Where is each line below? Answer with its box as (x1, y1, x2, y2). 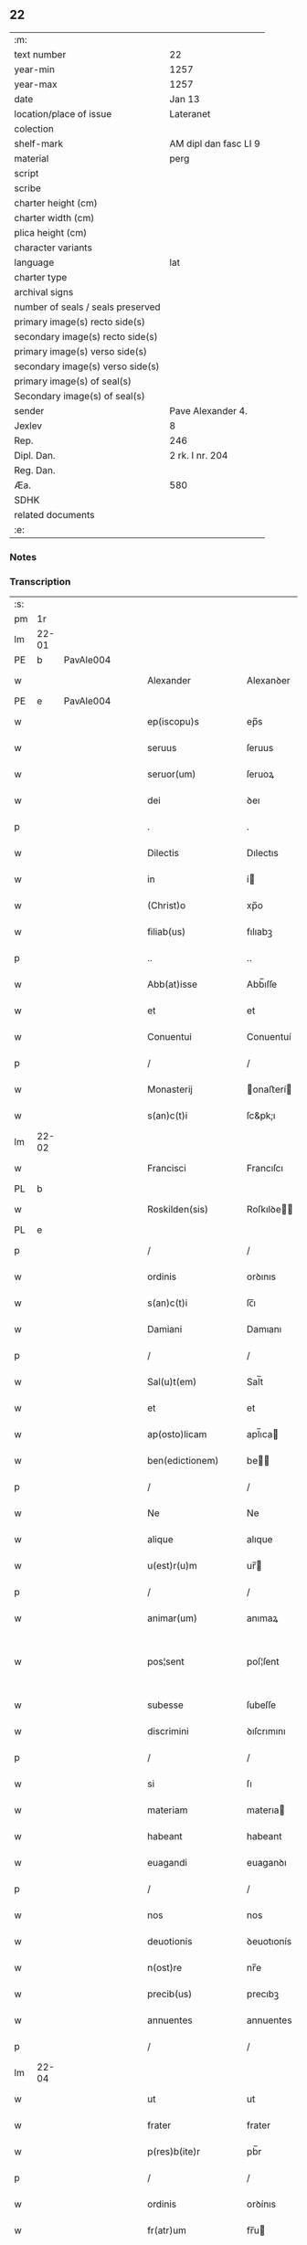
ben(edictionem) (147, 1455, 219, 1467)
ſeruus (246, 742, 274, 755)
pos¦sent (147, 1656, 185, 1668)
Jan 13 (169, 92, 200, 105)
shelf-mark (14, 137, 64, 150)
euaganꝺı (246, 1857, 287, 1869)
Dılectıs (246, 847, 279, 860)
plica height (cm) (14, 226, 88, 238)
